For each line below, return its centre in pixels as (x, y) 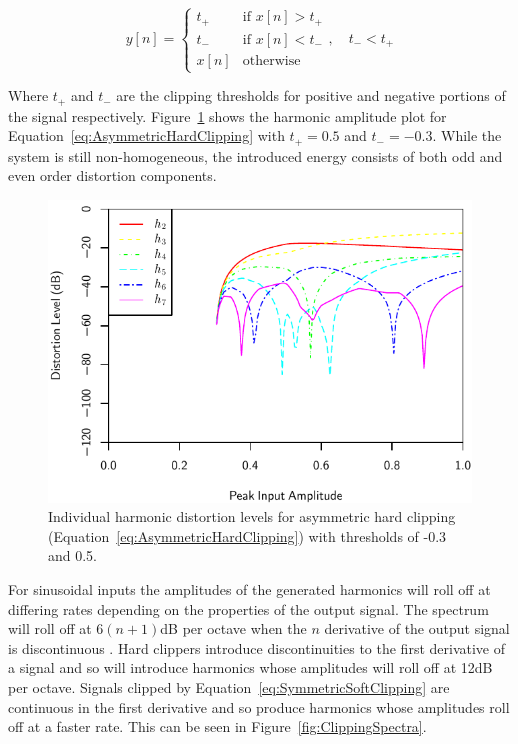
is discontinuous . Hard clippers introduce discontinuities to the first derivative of (256, 647)
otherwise (271, 60)
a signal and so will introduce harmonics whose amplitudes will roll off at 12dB (250, 667)
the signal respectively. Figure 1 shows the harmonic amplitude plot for (227, 115)
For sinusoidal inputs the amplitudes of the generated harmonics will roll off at (249, 588)
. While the (467, 135)
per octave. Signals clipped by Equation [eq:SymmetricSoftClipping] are (229, 686)
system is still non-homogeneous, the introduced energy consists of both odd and (255, 155)
